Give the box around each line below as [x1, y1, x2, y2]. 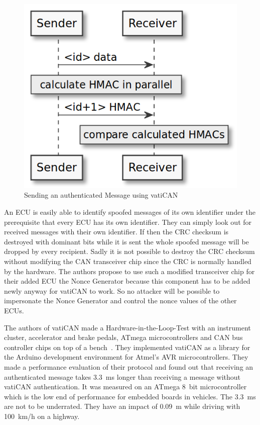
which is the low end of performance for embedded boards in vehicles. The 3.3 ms [4, 391, 256, 401]
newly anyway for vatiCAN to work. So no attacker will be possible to [4, 285, 220, 296]
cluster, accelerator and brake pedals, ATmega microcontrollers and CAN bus [4, 332, 243, 343]
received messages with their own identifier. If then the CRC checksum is [4, 226, 229, 237]
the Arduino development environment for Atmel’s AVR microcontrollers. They [4, 352, 248, 362]
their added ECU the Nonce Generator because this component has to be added [4, 276, 250, 286]
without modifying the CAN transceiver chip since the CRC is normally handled [4, 256, 251, 267]
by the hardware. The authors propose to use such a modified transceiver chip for [4, 266, 255, 276]
